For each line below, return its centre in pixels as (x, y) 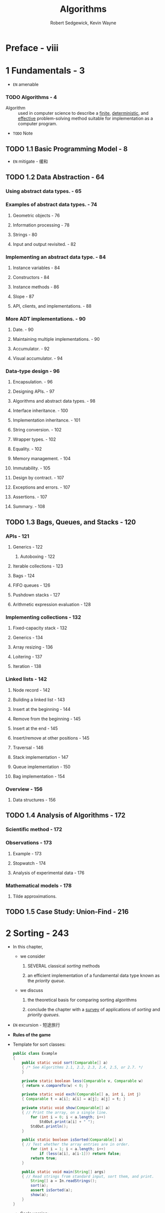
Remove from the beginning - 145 (47, 719)
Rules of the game (32, 1035)
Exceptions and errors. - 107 (41, 487)
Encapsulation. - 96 (33, 382)
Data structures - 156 (34, 800)
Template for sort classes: (39, 1044)
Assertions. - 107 (30, 497)
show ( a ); (40, 1195)
